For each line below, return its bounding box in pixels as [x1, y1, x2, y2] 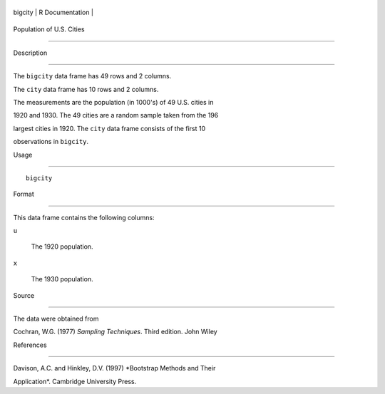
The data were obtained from [13, 314, 99, 323]
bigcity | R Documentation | [13, 8, 94, 16]
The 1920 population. [31, 242, 93, 251]
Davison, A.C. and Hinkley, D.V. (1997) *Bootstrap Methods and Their [13, 364, 216, 373]
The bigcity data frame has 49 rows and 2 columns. [13, 72, 172, 81]
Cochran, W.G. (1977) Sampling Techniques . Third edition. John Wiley [13, 328, 217, 336]
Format [13, 190, 35, 199]
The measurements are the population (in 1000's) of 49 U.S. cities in [13, 98, 214, 106]
